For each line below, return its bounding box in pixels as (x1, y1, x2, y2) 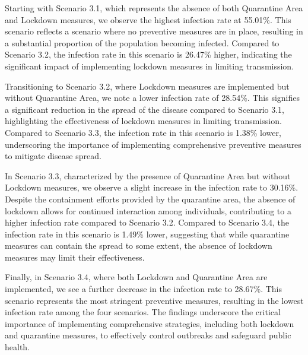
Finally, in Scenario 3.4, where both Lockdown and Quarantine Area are (5, 271, 268, 283)
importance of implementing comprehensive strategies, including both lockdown (5, 317, 294, 329)
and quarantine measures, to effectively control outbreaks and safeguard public (5, 329, 291, 341)
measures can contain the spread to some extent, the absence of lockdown (5, 239, 272, 252)
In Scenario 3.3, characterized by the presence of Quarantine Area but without (5, 169, 291, 182)
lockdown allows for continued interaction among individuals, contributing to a (5, 204, 291, 217)
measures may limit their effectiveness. (5, 251, 145, 263)
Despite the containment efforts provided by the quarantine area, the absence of (5, 192, 296, 205)
